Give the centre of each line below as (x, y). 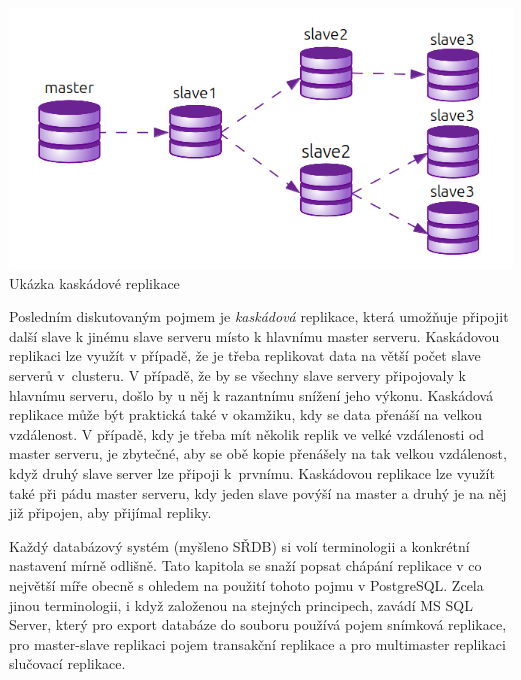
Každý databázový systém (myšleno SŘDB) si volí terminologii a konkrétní (239, 545)
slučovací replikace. (67, 663)
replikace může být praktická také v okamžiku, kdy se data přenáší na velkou (246, 414)
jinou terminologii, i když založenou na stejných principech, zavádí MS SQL (241, 604)
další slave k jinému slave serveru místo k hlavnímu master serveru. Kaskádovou (254, 335)
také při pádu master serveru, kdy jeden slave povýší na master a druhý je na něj (258, 492)
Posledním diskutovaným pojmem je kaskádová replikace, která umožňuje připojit (259, 316)
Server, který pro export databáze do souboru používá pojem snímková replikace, (258, 624)
